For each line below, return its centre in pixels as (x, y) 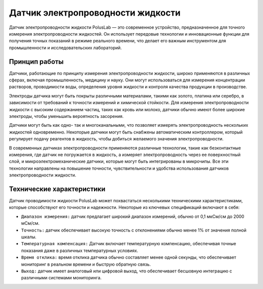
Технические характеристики (57, 189)
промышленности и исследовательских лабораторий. (65, 48)
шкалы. (29, 237)
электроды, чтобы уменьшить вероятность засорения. (66, 116)
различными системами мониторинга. (61, 278)
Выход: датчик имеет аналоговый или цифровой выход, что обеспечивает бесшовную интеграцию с (127, 271)
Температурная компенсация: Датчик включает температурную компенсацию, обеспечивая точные (129, 244)
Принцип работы (36, 62)
